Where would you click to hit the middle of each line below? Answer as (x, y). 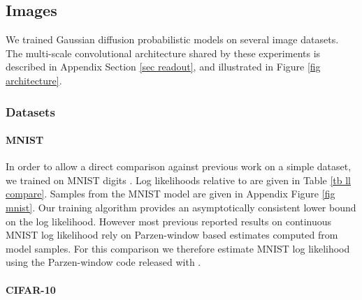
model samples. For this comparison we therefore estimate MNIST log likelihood (178, 248)
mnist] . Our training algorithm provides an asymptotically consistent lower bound (181, 207)
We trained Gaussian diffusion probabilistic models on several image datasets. (172, 39)
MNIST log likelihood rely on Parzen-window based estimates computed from (172, 235)
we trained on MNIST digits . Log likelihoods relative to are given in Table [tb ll (178, 180)
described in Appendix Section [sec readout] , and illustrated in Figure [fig (163, 67)
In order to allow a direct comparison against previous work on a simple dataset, (179, 166)
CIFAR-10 (31, 289)
